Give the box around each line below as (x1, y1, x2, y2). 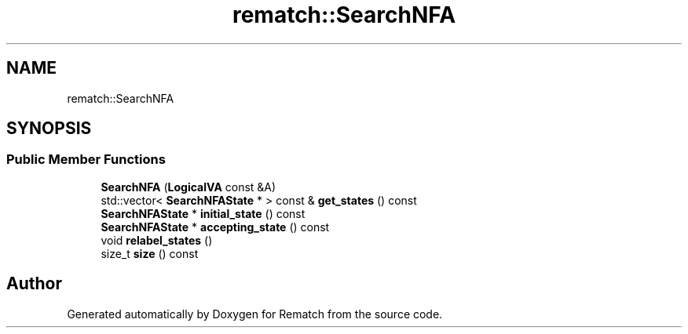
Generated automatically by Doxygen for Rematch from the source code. (67, 307, 443, 321)
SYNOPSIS (6, 118, 92, 139)
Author (6, 274, 62, 294)
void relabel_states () (101, 233, 213, 247)
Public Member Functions (6, 151, 166, 168)
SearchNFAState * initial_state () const (101, 206, 306, 220)
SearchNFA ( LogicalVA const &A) (101, 180, 276, 194)
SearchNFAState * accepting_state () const (101, 220, 330, 234)
